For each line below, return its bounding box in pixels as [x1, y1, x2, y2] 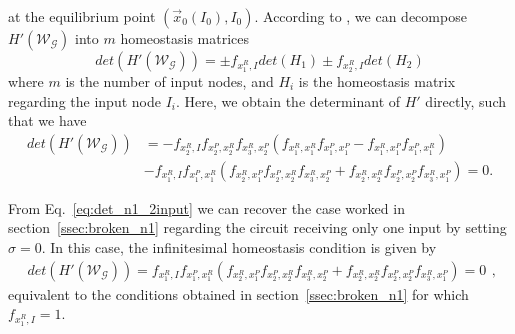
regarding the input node [8, 90, 161, 111]
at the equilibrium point [8, 6, 156, 26]
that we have [8, 110, 87, 131]
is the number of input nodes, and [65, 71, 274, 91]
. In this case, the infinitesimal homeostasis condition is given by [41, 237, 437, 258]
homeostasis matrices [120, 28, 250, 48]
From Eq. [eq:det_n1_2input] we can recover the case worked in [8, 197, 405, 218]
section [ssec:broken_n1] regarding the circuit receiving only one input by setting [8, 217, 507, 238]
